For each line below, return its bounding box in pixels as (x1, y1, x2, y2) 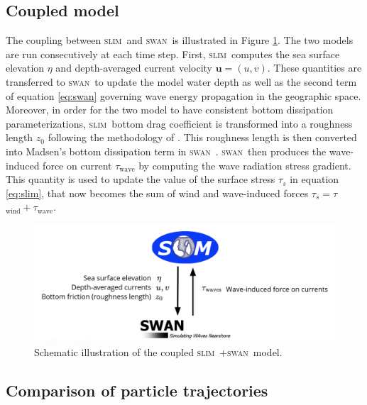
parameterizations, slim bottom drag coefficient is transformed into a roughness (6, 116, 353, 131)
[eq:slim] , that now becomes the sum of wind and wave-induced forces (6, 185, 309, 200)
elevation (6, 60, 45, 75)
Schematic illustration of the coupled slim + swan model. (34, 344, 283, 359)
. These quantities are (267, 60, 362, 75)
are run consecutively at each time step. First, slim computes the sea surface (6, 46, 340, 61)
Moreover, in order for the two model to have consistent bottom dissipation (6, 102, 334, 117)
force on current (43, 157, 112, 172)
